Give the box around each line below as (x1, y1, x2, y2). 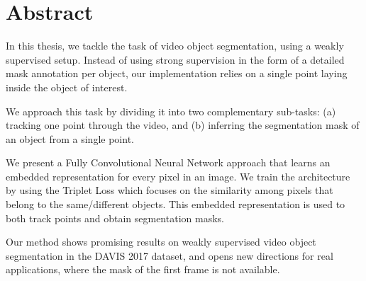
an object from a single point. (6, 131, 134, 146)
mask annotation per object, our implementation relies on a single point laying (6, 66, 348, 81)
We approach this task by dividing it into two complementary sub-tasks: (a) (6, 103, 336, 118)
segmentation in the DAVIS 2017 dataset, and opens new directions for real (6, 248, 333, 263)
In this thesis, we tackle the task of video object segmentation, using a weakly (6, 38, 344, 53)
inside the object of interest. (6, 79, 128, 94)
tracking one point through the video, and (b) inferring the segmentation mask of (6, 117, 360, 132)
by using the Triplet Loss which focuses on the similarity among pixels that (6, 183, 333, 197)
